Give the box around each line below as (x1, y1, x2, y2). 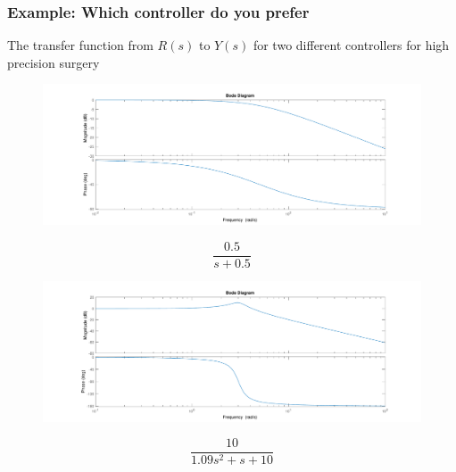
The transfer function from (7, 36, 153, 54)
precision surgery (7, 53, 100, 71)
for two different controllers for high (253, 36, 450, 54)
